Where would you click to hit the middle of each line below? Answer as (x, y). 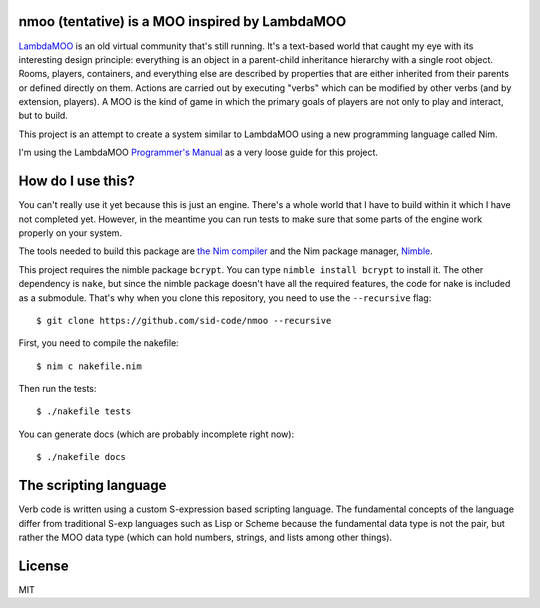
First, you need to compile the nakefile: (98, 343)
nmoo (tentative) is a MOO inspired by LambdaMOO (182, 21)
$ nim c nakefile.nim (89, 366)
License (43, 565)
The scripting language (92, 485)
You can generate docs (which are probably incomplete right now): (156, 434)
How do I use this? (76, 181)
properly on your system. (70, 232)
